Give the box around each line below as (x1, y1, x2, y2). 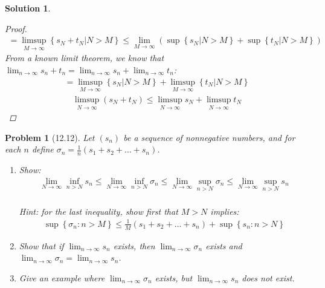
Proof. (5, 22, 27, 34)
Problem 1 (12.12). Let (5, 131, 95, 143)
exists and (205, 239, 242, 252)
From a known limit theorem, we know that (5, 51, 164, 64)
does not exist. (242, 271, 295, 284)
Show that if (19, 239, 64, 252)
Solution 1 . (5, 2, 51, 14)
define (31, 143, 54, 155)
